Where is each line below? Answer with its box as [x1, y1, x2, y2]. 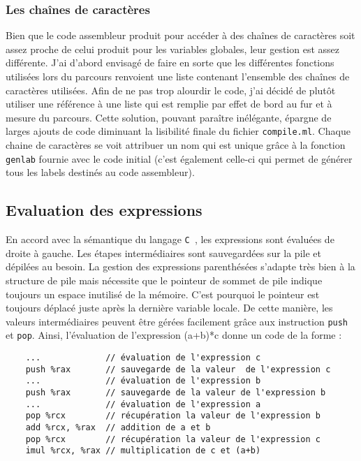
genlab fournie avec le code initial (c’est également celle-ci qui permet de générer [6, 151, 353, 166]
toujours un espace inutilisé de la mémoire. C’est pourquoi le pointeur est [6, 286, 320, 301]
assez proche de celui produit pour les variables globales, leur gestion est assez [6, 41, 340, 56]
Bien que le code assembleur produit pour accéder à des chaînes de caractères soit [6, 28, 355, 43]
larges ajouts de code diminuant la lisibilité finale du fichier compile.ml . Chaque [6, 124, 351, 138]
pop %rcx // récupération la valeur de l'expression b [25, 411, 321, 421]
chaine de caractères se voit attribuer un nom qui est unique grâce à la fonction [6, 138, 346, 152]
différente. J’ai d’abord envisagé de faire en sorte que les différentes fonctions [6, 55, 334, 70]
